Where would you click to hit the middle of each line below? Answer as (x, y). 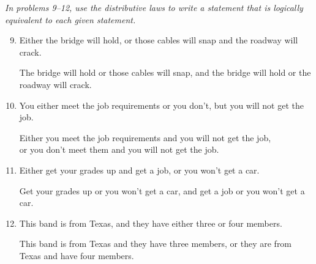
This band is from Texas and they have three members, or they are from (156, 244)
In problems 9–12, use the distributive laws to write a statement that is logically (154, 7)
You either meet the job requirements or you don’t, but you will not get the (161, 105)
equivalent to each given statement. (70, 19)
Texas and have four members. (77, 255)
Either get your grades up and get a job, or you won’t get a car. (139, 170)
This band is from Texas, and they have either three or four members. (151, 223)
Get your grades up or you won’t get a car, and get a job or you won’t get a (162, 190)
